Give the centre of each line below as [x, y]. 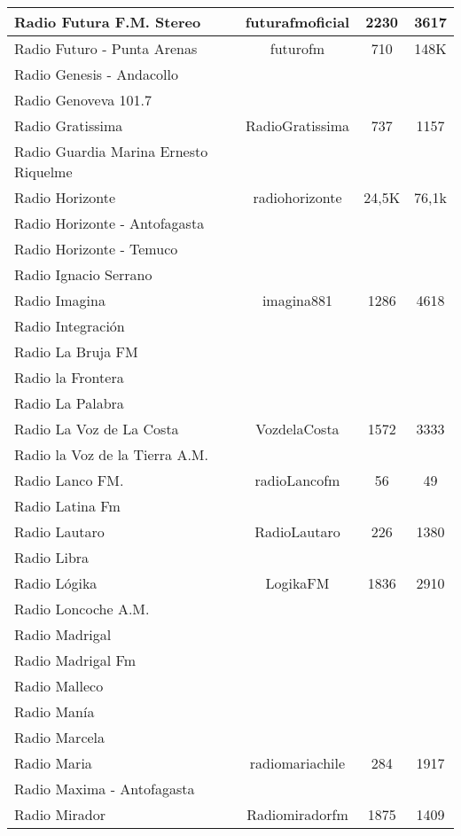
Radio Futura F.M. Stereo [108, 22]
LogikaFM [297, 583]
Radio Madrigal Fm [75, 660]
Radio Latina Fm [67, 506]
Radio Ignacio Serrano [83, 274]
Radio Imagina [60, 300]
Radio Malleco [59, 686]
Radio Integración [70, 326]
